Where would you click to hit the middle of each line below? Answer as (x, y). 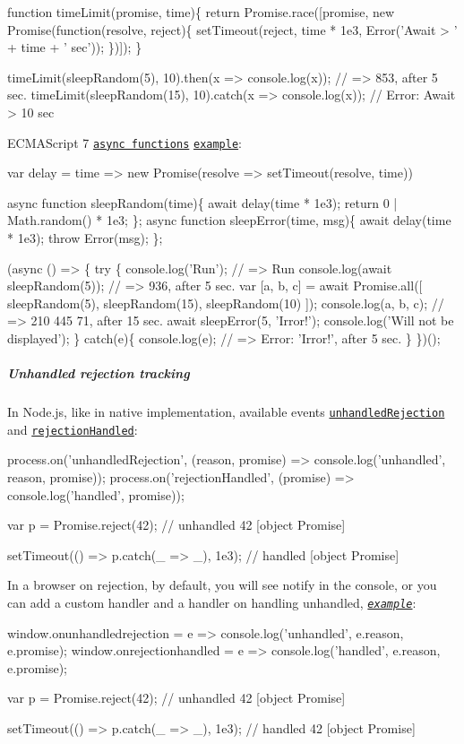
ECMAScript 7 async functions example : (125, 142)
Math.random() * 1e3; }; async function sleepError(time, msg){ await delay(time (229, 220)
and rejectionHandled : (73, 429)
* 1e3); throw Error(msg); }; (85, 238)
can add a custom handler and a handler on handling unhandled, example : (212, 602)
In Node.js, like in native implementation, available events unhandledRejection (226, 412)
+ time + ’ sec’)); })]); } (75, 47)
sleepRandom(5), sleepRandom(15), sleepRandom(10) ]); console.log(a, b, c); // (226, 303)
